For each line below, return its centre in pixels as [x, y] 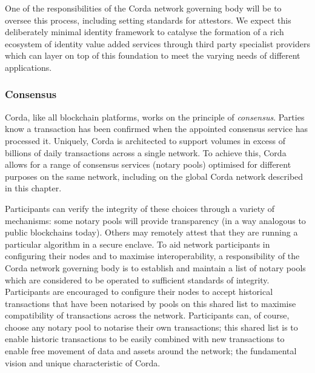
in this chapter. [33, 188]
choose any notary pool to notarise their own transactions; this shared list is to [151, 327]
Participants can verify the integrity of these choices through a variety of [140, 208]
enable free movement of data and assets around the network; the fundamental [151, 351]
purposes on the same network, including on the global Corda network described [154, 176]
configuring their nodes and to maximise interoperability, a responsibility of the [152, 256]
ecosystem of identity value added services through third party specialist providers [157, 43]
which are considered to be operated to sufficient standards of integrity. [137, 279]
